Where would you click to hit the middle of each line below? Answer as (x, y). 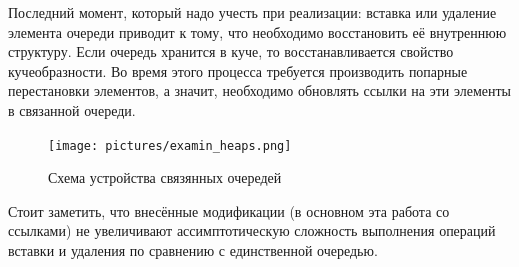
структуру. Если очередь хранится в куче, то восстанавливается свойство (231, 51)
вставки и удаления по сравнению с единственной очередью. (193, 250)
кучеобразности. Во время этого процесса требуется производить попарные (238, 70)
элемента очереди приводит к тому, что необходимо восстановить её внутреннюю (257, 31)
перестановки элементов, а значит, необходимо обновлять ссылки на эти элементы (260, 90)
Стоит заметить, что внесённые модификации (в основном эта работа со (229, 210)
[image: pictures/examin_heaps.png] (170, 145)
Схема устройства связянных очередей (165, 177)
